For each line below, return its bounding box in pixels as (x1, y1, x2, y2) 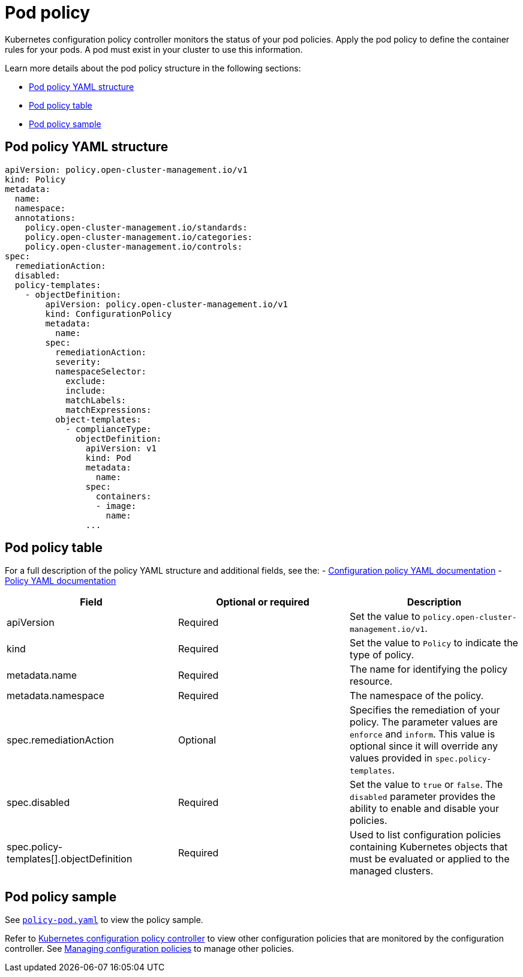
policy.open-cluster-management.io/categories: (25, 232, 253, 242)
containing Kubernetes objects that (349, 841, 508, 853)
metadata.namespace (7, 690, 104, 702)
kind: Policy (5, 174, 66, 184)
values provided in (349, 752, 432, 765)
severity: (55, 356, 101, 367)
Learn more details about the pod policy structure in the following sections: (5, 62, 301, 73)
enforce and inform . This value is (349, 728, 495, 741)
